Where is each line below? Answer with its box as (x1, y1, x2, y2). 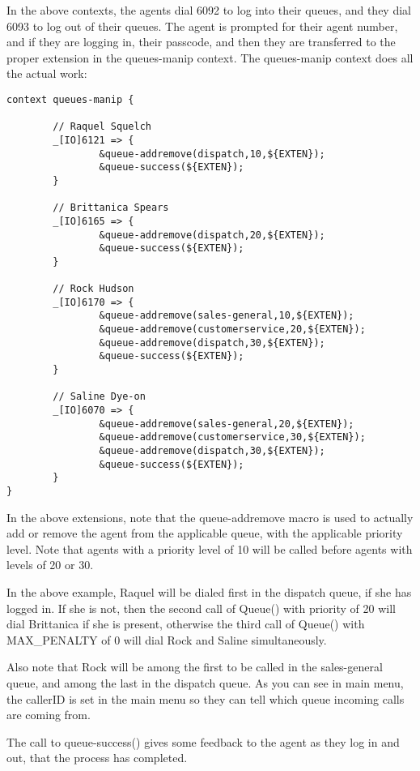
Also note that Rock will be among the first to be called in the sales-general (6, 658, 383, 675)
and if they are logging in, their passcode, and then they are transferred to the (6, 33, 396, 50)
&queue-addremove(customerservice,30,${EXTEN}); (99, 431, 366, 443)
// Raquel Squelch (53, 121, 151, 133)
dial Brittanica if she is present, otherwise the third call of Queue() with (6, 615, 365, 632)
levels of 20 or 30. (6, 556, 94, 573)
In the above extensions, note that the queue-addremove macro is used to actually (6, 508, 414, 525)
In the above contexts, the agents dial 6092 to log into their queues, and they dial (6, 2, 411, 18)
